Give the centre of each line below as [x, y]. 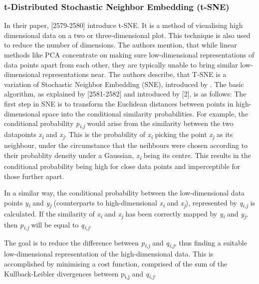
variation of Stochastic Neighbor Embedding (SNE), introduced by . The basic [124, 84]
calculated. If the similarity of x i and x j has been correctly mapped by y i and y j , [126, 214]
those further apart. [34, 176]
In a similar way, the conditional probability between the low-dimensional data [125, 193]
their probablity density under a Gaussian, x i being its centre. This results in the [128, 156]
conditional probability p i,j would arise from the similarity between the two [119, 124]
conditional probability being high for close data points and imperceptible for [122, 166]
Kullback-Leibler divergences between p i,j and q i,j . [80, 274]
